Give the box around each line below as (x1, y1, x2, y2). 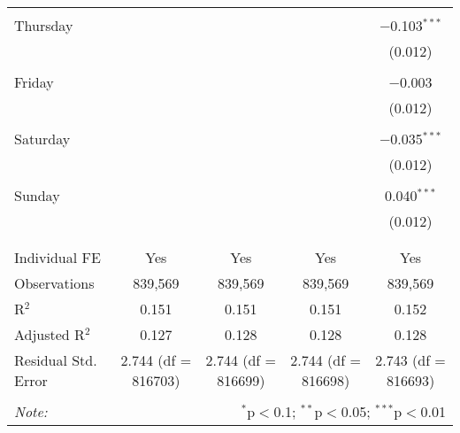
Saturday (14, 128, 71, 149)
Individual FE (14, 247, 101, 267)
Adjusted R (14, 324, 85, 344)
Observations (14, 273, 95, 293)
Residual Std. (14, 350, 97, 370)
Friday (14, 72, 54, 92)
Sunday (14, 185, 60, 205)
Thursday (14, 15, 73, 35)
